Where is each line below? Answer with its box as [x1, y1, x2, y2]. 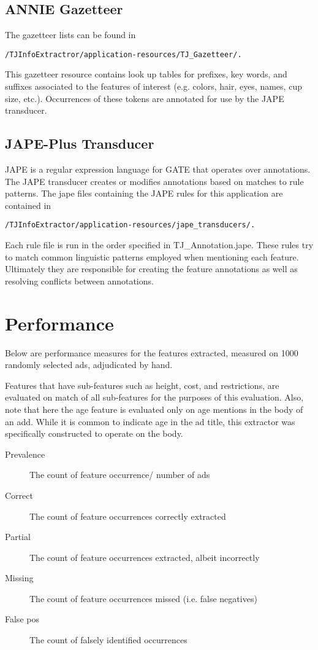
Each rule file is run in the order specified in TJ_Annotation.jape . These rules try [5, 238, 314, 251]
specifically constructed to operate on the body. [5, 427, 183, 440]
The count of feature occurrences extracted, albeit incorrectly [29, 550, 260, 563]
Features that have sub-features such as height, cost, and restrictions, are [5, 378, 279, 391]
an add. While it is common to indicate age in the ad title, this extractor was [5, 415, 295, 428]
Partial [5, 530, 31, 543]
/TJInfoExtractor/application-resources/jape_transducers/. [5, 221, 256, 230]
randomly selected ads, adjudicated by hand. [5, 358, 173, 371]
